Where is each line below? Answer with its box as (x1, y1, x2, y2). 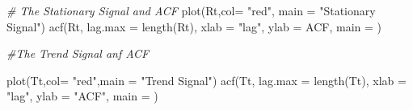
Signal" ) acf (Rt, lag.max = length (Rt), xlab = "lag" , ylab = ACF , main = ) (6, 18, 382, 35)
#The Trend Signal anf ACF (6, 45, 150, 62)
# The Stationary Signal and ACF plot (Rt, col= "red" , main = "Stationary (6, 2, 376, 18)
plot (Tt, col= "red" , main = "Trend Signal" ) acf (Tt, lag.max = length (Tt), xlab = (6, 71, 407, 88)
